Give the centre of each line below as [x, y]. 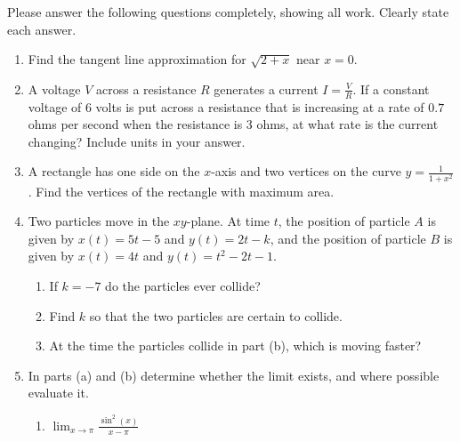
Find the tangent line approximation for [137, 59]
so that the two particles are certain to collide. [216, 315]
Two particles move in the [99, 221]
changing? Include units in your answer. [137, 141]
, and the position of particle [348, 238]
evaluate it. [58, 393]
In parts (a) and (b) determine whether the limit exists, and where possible [234, 375]
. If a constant [391, 88]
